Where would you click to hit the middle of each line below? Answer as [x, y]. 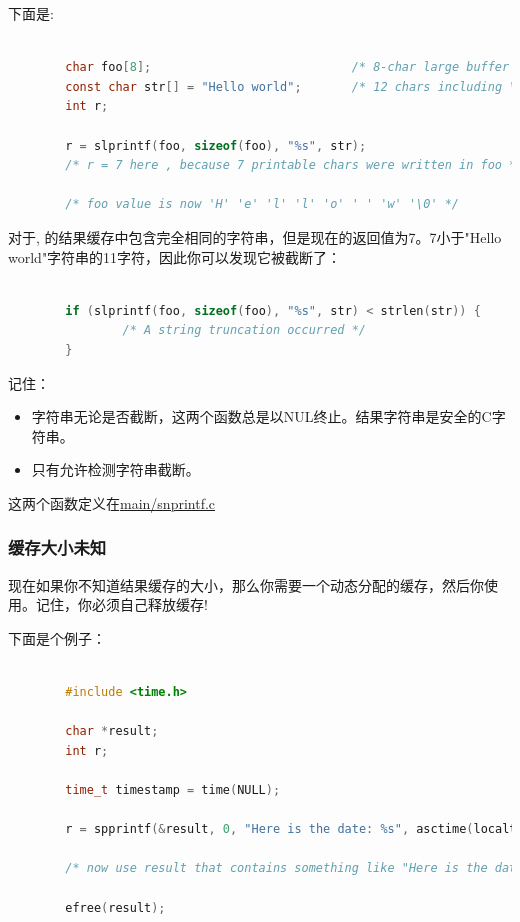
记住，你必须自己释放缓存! [121, 604]
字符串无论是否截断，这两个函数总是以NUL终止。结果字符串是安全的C [261, 416]
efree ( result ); [115, 907]
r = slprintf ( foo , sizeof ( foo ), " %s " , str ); [216, 145]
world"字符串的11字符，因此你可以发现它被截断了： [175, 256]
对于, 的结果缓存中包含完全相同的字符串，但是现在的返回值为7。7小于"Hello [255, 236]
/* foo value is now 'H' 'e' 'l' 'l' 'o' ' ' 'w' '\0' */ [262, 204]
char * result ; [112, 731]
